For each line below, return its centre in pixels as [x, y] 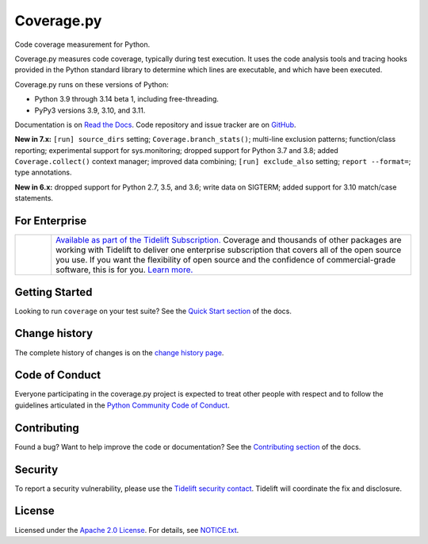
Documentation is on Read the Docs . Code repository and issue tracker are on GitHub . [155, 125]
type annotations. [43, 172]
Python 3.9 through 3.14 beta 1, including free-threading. [127, 99]
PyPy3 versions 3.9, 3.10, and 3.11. [90, 110]
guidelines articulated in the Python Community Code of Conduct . [122, 405]
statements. [34, 198]
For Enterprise [51, 221]
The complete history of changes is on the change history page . [119, 352]
